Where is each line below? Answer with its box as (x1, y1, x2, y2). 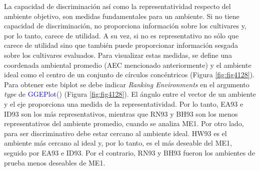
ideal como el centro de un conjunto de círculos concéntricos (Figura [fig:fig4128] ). (4, 69, 255, 80)
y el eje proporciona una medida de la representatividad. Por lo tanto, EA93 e (4, 98, 243, 109)
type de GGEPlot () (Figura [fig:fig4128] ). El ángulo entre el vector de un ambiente (4, 89, 256, 99)
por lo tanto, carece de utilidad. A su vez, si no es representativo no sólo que (4, 30, 239, 40)
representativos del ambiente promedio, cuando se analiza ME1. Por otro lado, (4, 118, 244, 129)
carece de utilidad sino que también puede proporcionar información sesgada (4, 40, 238, 50)
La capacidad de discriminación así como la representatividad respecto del (4, 1, 231, 11)
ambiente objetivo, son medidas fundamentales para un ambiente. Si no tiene (4, 10, 239, 21)
